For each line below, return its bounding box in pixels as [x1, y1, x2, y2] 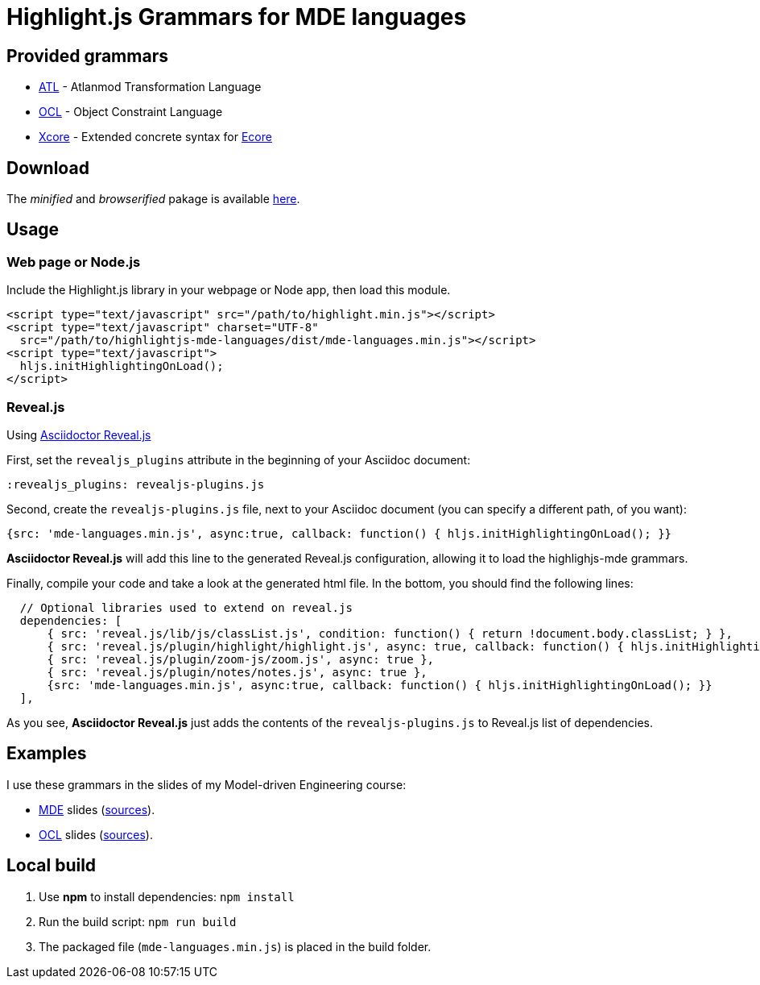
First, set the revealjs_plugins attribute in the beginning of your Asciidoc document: [6, 452, 471, 467]
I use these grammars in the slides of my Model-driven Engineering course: [6, 777, 407, 792]
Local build [6, 855, 97, 876]
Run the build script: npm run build [39, 914, 237, 929]
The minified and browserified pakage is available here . [6, 192, 300, 206]
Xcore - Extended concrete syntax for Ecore [39, 130, 272, 144]
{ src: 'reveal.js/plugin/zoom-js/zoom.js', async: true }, [47, 652, 435, 666]
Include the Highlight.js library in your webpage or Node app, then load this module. [6, 283, 451, 297]
